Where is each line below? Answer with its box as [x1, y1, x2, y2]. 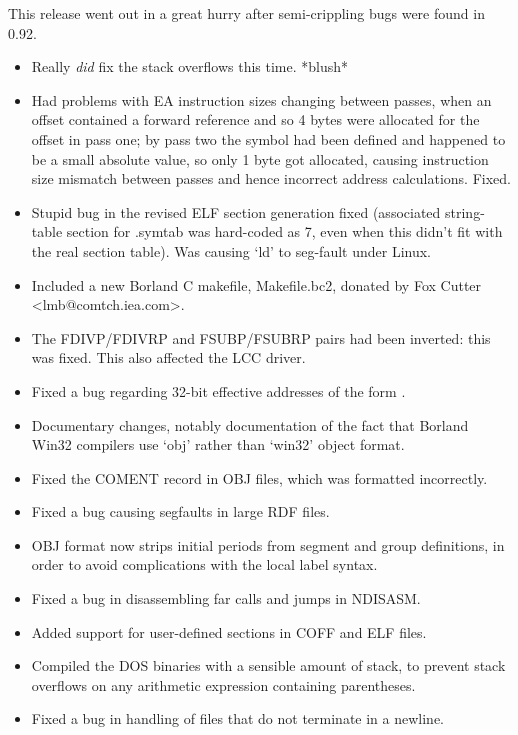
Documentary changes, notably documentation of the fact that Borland [31, 414, 469, 435]
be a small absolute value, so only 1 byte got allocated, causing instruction [31, 148, 489, 169]
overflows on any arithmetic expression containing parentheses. [31, 674, 416, 695]
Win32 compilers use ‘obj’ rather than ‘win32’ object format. [31, 434, 405, 455]
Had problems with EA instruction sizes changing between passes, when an [31, 89, 492, 110]
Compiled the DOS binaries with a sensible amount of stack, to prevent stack [31, 655, 506, 676]
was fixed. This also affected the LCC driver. [31, 347, 306, 368]
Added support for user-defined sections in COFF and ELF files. [31, 621, 427, 642]
